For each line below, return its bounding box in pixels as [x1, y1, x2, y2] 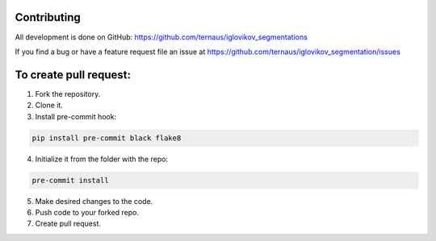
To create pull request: [15, 68, 132, 81]
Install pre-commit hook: [35, 111, 117, 121]
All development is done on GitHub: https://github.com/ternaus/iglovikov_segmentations [15, 32, 308, 42]
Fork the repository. [35, 89, 101, 98]
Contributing [15, 10, 81, 24]
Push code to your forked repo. [35, 207, 140, 217]
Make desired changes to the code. [35, 196, 153, 206]
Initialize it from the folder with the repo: [35, 154, 169, 164]
